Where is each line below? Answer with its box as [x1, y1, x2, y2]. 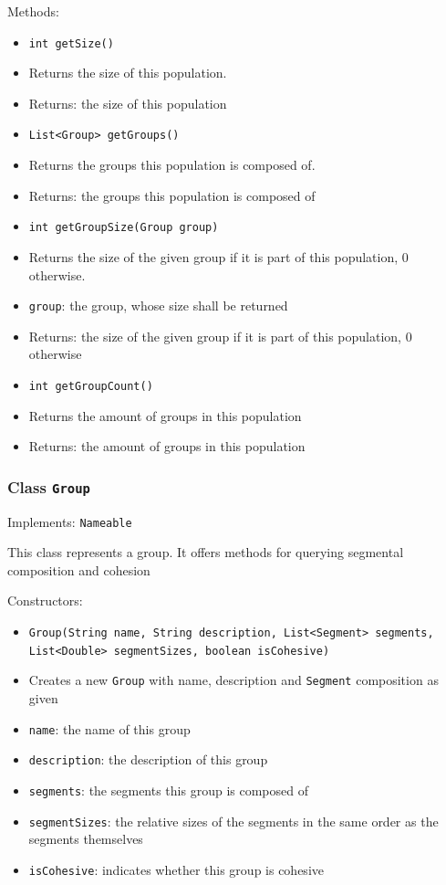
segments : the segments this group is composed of [28, 780, 308, 799]
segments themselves [28, 829, 143, 848]
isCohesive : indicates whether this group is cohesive [28, 859, 324, 879]
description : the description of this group [28, 750, 268, 769]
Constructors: [7, 591, 83, 610]
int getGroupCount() [28, 379, 153, 393]
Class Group [7, 475, 90, 498]
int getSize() [28, 37, 114, 50]
